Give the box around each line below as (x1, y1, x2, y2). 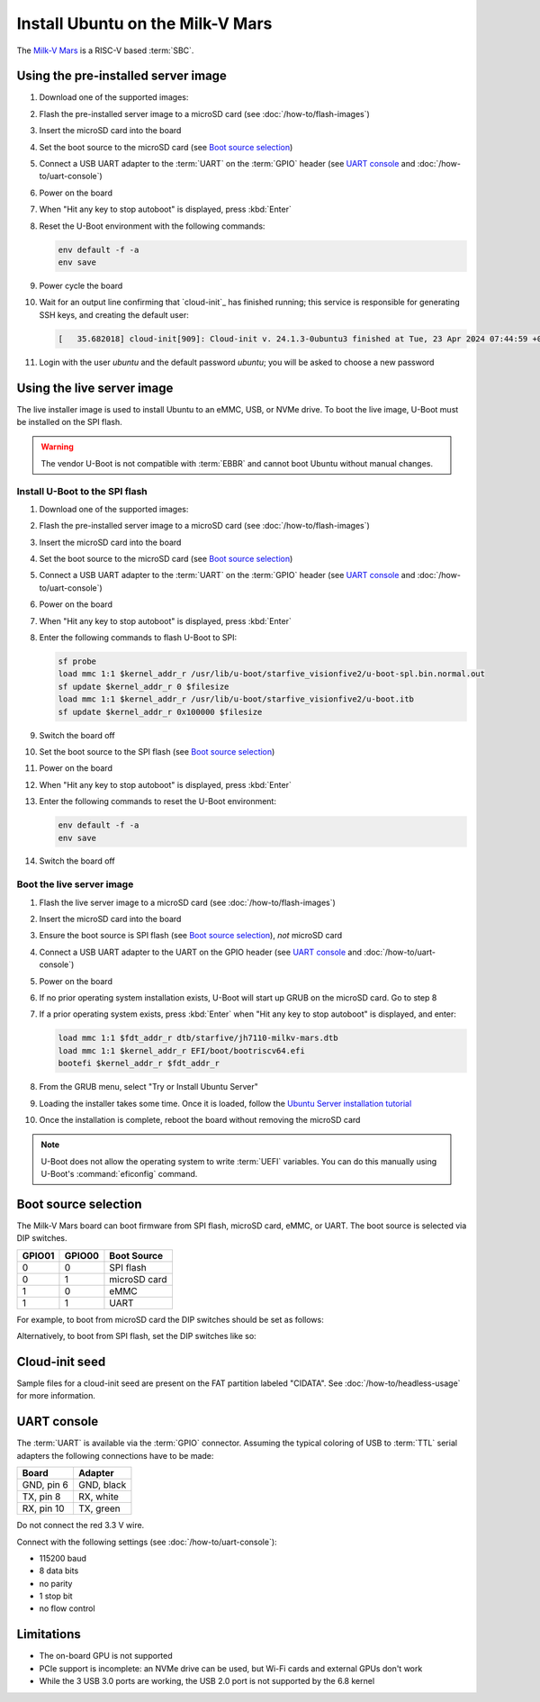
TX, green (77, 1502, 121, 1515)
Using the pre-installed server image (16, 68, 227, 84)
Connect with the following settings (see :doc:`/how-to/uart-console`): (16, 1536, 278, 1547)
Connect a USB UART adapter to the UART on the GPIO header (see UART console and (39, 946, 363, 957)
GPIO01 (22, 1249, 55, 1262)
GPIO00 (64, 1249, 99, 1262)
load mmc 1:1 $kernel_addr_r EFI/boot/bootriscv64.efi (58, 1046, 305, 1055)
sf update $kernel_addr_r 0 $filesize (58, 681, 229, 692)
